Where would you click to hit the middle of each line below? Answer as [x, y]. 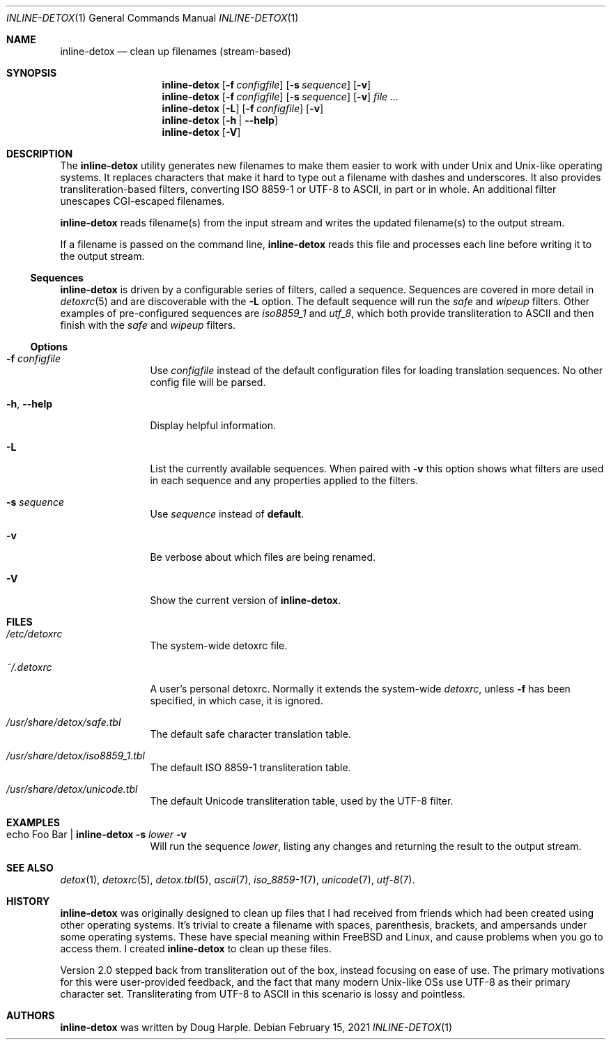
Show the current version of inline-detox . [246, 600]
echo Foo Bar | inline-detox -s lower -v [96, 834]
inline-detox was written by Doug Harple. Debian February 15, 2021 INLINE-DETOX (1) [256, 1027]
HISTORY [28, 901]
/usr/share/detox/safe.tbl [64, 722]
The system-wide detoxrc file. [219, 645]
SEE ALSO [30, 868]
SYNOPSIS [32, 73]
